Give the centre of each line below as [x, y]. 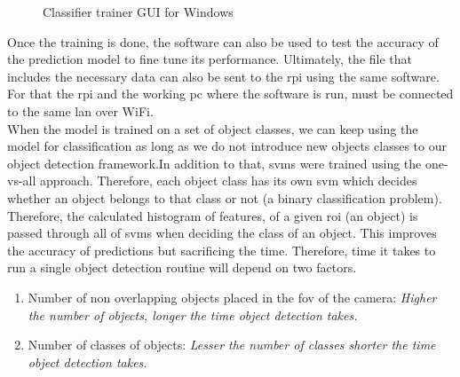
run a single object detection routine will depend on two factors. [182, 267]
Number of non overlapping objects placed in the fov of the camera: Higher [232, 297]
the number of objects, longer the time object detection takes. [193, 314]
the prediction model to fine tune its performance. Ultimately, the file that [210, 59]
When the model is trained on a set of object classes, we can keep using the [213, 128]
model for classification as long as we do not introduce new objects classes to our [227, 146]
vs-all [22, 181]
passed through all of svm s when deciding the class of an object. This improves [222, 233]
